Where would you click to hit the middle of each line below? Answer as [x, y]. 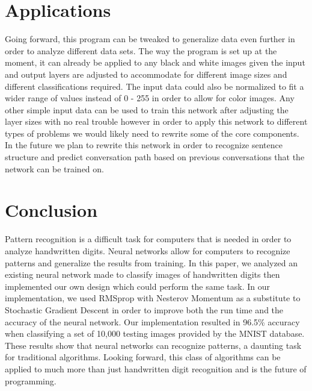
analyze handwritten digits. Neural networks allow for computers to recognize [148, 250]
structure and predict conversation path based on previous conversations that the [155, 157]
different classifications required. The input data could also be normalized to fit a [154, 86]
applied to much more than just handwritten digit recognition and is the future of [156, 368]
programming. [31, 380]
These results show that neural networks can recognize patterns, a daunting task [153, 345]
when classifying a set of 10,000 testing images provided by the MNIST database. [155, 333]
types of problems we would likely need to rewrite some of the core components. [152, 133]
